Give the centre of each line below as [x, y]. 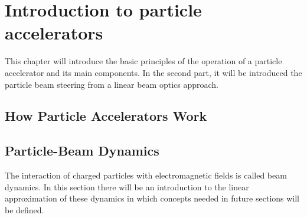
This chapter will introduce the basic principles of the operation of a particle [143, 61]
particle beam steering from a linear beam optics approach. [112, 84]
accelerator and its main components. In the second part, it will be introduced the [153, 72]
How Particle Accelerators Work [106, 116]
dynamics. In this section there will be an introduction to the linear [127, 186]
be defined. [25, 209]
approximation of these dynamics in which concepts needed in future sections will [152, 198]
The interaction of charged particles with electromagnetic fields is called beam [146, 175]
